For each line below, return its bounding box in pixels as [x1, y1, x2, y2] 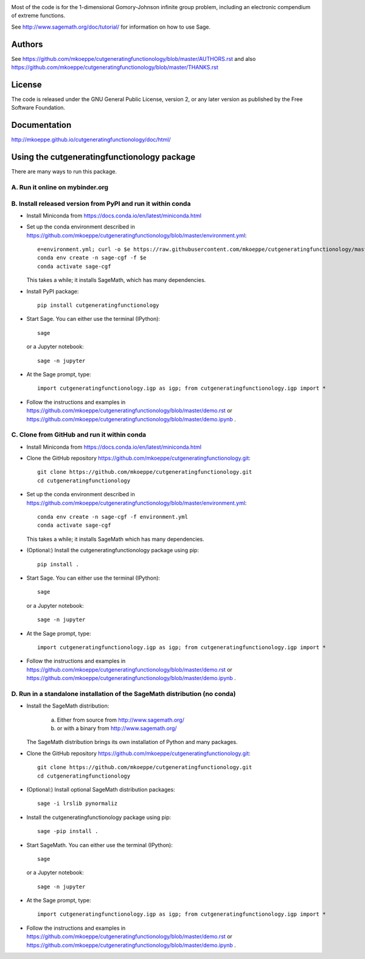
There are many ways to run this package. [11, 168, 117, 175]
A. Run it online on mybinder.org [11, 183, 109, 191]
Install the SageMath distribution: [26, 702, 109, 709]
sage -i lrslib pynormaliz [37, 800, 118, 807]
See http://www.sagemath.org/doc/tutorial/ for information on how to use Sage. [11, 23, 211, 30]
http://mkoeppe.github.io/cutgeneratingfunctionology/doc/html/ [11, 136, 171, 143]
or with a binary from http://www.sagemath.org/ [57, 725, 177, 732]
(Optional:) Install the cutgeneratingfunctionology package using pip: [26, 547, 199, 554]
